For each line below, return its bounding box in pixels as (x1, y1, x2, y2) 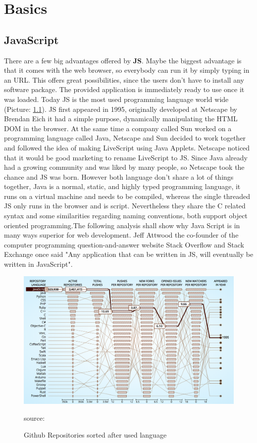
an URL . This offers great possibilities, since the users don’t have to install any (4, 74, 244, 85)
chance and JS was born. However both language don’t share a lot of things (4, 171, 234, 182)
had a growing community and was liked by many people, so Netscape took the (4, 162, 245, 172)
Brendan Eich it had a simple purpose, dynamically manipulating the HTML (4, 113, 238, 124)
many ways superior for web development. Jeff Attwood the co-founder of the (4, 230, 239, 240)
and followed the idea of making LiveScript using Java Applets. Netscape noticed (4, 142, 250, 152)
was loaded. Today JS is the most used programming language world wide (4, 94, 229, 104)
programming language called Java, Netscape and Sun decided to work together (4, 133, 246, 143)
